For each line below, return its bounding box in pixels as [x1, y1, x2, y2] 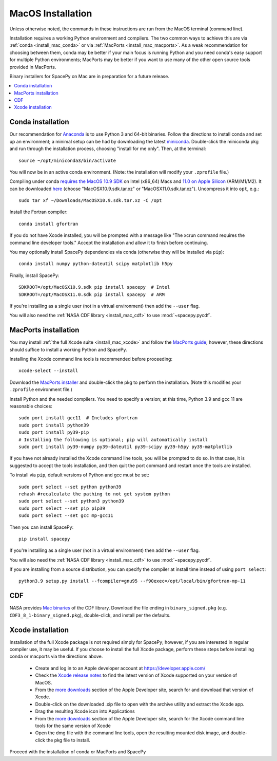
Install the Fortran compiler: [9, 209, 68, 215]
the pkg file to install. [46, 737, 91, 743]
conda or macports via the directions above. [9, 653, 103, 660]
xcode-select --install [18, 368, 78, 374]
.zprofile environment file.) [9, 386, 73, 393]
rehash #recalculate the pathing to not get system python [18, 491, 170, 497]
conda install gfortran [18, 221, 78, 227]
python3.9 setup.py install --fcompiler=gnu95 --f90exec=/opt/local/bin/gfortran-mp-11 [18, 578, 246, 584]
